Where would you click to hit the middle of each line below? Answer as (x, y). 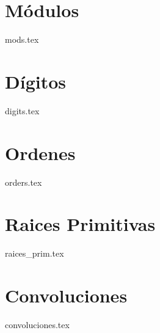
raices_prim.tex (35, 253)
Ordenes (40, 152)
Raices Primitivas (80, 224)
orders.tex (24, 182)
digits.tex (22, 110)
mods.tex (22, 39)
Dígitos (35, 81)
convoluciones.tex (37, 324)
